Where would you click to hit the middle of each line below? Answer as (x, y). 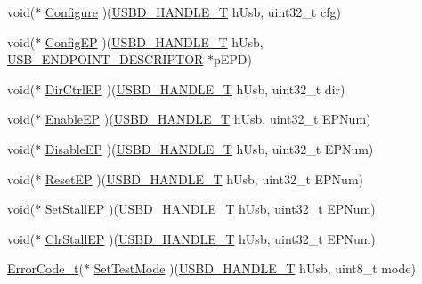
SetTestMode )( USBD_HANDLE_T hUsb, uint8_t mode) (255, 268)
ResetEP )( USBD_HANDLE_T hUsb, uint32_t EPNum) (204, 179)
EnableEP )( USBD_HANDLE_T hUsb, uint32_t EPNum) (208, 119)
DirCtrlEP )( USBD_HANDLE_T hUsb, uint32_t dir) (195, 89)
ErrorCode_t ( (45, 268)
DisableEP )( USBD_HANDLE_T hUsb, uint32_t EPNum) (209, 148)
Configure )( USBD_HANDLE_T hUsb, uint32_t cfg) (193, 12)
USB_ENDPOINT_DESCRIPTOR (105, 59)
